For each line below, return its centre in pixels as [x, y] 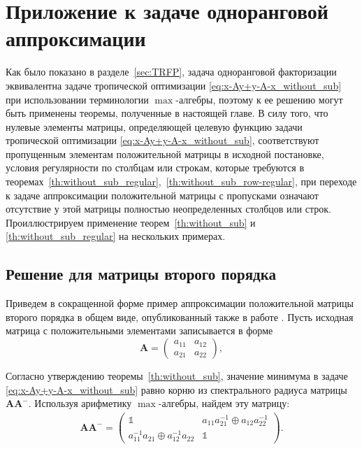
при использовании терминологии [77, 99]
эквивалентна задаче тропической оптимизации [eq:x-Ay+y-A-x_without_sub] [174, 85]
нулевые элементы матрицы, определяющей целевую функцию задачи [154, 126]
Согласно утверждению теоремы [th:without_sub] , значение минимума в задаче [177, 376]
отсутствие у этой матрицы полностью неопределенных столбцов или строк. [168, 209]
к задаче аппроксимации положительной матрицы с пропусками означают [162, 195]
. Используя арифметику [80, 403]
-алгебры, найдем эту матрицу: [224, 403]
